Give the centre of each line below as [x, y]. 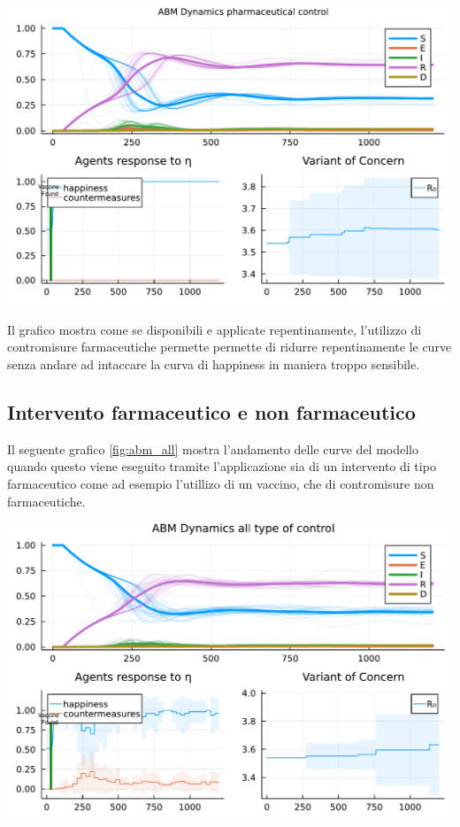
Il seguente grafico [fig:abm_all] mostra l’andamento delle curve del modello [213, 448]
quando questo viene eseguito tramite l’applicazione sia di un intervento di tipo [222, 466]
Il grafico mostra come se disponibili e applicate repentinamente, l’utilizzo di [215, 329]
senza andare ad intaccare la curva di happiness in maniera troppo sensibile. [214, 363]
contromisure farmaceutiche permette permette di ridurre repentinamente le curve [230, 347]
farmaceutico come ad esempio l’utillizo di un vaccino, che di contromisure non [221, 483]
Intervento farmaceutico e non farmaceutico [211, 411]
